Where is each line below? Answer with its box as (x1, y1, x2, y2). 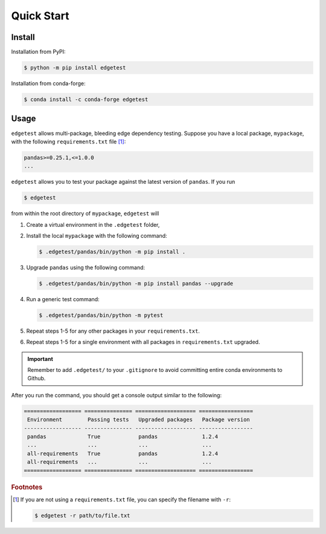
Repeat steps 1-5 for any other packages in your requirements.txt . (26, 327, 200, 334)
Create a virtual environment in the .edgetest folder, (26, 221, 160, 228)
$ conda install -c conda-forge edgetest (24, 96, 149, 103)
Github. (27, 375, 46, 382)
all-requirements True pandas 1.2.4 (27, 450, 219, 457)
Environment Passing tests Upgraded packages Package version (27, 416, 251, 423)
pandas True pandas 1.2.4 (27, 433, 219, 440)
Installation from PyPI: (11, 48, 66, 56)
